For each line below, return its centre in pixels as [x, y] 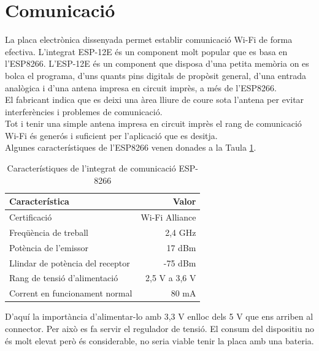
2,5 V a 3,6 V [171, 278]
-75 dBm [180, 262]
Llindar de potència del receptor [70, 262]
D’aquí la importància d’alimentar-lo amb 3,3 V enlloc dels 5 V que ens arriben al [159, 316]
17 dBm [181, 247]
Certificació [31, 217]
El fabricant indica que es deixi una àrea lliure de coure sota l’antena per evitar [155, 100]
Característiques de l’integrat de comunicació [91, 168]
